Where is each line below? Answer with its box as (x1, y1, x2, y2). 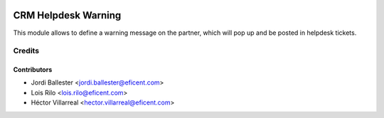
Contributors (13, 65, 53, 74)
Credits (13, 46, 39, 56)
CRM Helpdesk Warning (13, 9, 122, 21)
